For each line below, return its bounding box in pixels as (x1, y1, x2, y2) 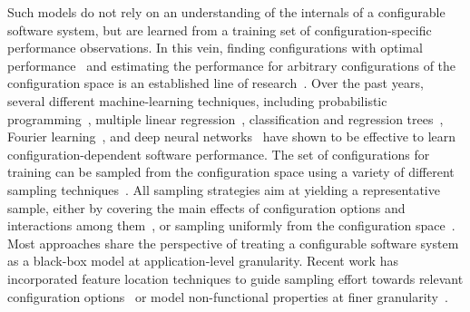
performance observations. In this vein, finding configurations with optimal (7, 38, 423, 57)
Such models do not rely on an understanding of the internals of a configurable (7, 3, 446, 21)
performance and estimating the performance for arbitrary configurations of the (7, 55, 456, 74)
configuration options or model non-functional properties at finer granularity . (7, 287, 448, 306)
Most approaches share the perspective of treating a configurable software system (7, 233, 459, 252)
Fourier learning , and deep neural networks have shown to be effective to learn (7, 127, 456, 146)
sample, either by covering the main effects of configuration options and (7, 198, 406, 217)
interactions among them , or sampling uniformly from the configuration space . (7, 216, 455, 235)
